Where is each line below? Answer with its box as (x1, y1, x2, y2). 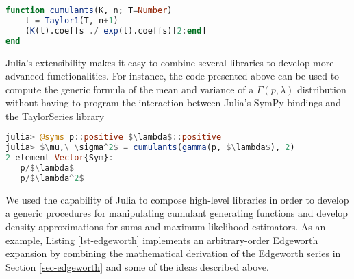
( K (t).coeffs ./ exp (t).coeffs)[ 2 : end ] (25, 25, 207, 36)
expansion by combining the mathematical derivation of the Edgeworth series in (5, 246, 341, 260)
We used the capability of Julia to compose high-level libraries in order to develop (5, 192, 349, 206)
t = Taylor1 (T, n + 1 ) (25, 15, 118, 25)
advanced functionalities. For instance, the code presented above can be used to (5, 69, 340, 83)
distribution (297, 82, 346, 96)
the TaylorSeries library (5, 108, 105, 123)
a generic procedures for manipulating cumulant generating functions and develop (5, 206, 349, 220)
